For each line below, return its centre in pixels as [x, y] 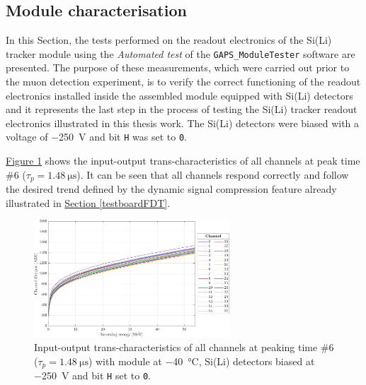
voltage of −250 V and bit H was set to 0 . [96, 137]
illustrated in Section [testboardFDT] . [88, 202]
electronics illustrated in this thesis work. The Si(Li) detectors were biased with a [183, 123]
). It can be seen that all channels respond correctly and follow [213, 174]
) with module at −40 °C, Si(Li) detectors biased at [201, 361]
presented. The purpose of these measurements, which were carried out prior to [178, 67]
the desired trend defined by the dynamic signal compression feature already [171, 189]
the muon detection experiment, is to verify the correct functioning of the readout [183, 82]
